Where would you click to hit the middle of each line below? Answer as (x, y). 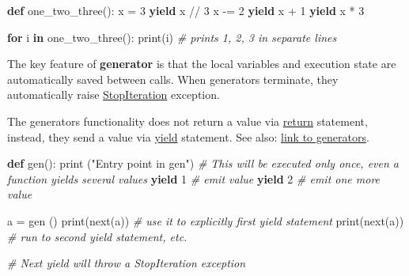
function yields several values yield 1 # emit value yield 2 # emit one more (194, 178)
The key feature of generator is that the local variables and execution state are (202, 64)
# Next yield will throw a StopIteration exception (127, 263)
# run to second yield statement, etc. (97, 236)
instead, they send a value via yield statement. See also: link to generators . (188, 136)
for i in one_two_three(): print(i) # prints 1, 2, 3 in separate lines (172, 37)
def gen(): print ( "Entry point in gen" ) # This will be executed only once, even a (203, 163)
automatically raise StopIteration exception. (114, 95)
